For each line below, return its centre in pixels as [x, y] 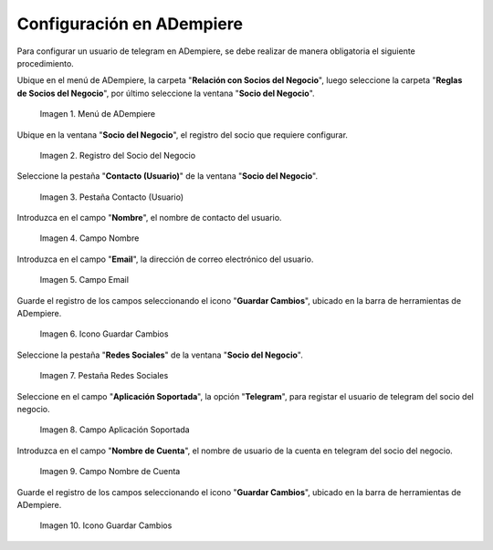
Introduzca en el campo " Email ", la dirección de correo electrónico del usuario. [165, 259]
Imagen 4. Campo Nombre [89, 238]
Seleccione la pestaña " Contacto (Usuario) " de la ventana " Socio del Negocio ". [168, 176]
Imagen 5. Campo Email [84, 280]
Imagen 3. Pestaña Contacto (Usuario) [112, 197]
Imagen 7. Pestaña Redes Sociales [104, 376]
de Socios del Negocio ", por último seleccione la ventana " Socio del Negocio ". [166, 93]
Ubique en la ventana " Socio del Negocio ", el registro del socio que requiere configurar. [183, 135]
